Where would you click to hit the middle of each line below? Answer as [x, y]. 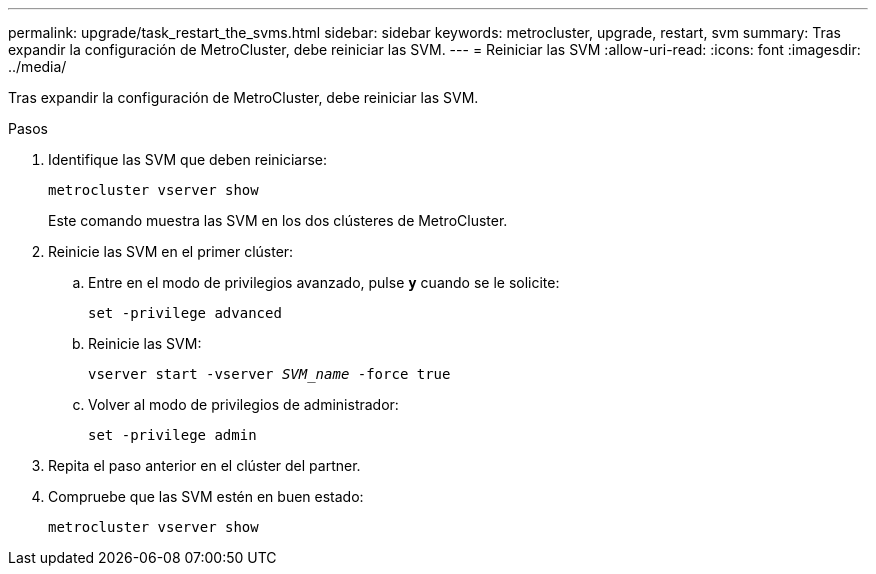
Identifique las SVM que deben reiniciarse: [188, 159]
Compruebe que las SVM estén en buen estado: [206, 496]
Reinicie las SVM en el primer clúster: [171, 251]
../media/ [37, 66]
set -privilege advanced [185, 313]
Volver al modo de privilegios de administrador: [243, 404]
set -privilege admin [172, 435]
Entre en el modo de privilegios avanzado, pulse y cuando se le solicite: [324, 282]
